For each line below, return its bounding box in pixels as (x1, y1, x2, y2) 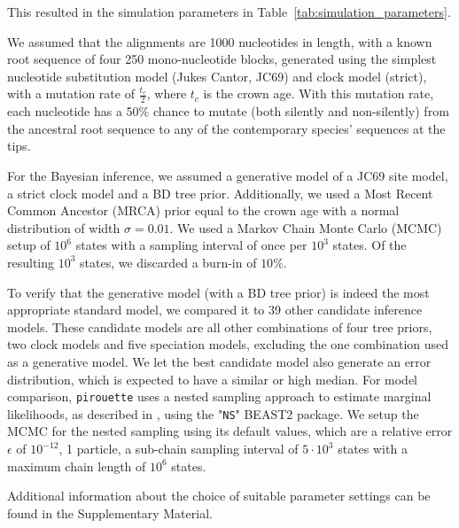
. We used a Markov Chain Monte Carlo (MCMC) (169, 218, 442, 237)
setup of (7, 236, 51, 254)
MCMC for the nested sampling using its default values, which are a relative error (7, 422, 453, 440)
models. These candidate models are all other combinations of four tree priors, (7, 317, 432, 336)
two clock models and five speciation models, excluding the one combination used (7, 335, 449, 353)
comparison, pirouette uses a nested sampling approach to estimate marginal (7, 387, 432, 406)
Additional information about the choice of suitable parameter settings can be (7, 486, 431, 505)
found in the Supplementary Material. (7, 503, 213, 522)
